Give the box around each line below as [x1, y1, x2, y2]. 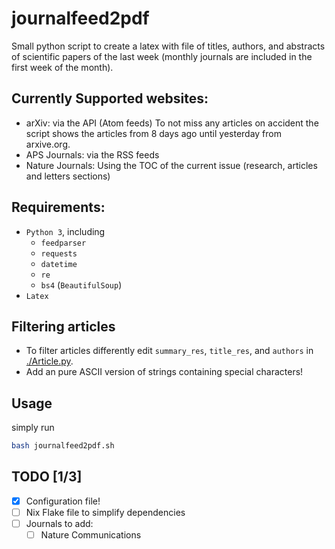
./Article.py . [25, 355, 74, 367]
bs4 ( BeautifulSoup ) [40, 278, 123, 291]
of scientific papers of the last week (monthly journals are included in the [11, 50, 313, 62]
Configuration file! [25, 495, 101, 507]
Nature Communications [40, 529, 142, 541]
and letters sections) [25, 170, 111, 182]
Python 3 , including [25, 225, 106, 237]
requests [40, 248, 78, 259]
